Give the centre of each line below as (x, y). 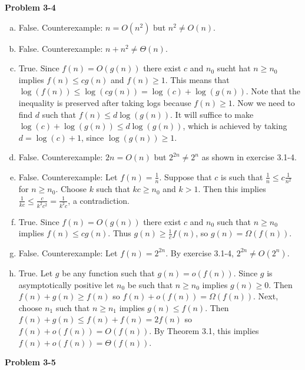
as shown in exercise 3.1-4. (249, 157)
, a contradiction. (99, 200)
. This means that (197, 79)
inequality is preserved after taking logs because (105, 102)
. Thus (120, 233)
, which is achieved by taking (235, 126)
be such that (150, 284)
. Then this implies (232, 189)
